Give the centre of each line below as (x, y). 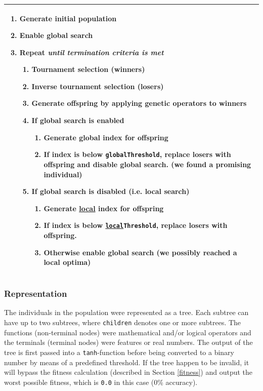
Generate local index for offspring (104, 208)
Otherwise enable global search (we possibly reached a (140, 252)
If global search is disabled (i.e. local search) (111, 191)
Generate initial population (68, 18)
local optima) (67, 262)
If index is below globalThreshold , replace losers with (137, 154)
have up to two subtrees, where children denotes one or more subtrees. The (123, 322)
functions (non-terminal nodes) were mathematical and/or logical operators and (128, 332)
